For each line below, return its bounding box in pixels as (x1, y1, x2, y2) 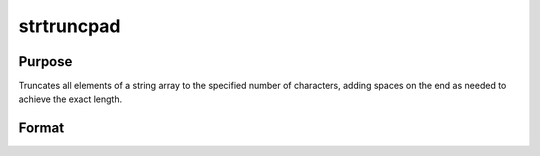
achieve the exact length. (18, 93, 123, 105)
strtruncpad (18, 15, 121, 37)
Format (18, 120, 65, 137)
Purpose (18, 53, 73, 70)
